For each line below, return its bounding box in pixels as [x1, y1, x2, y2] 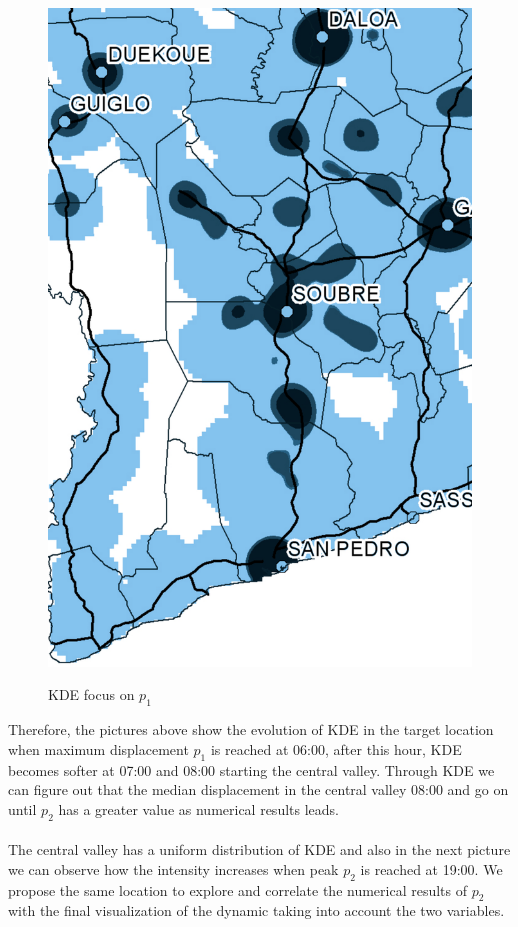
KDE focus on [48, 684, 135, 705]
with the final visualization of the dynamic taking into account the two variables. [8, 900, 505, 921]
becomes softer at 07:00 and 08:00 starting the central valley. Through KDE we [8, 759, 495, 780]
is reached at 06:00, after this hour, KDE [210, 738, 462, 759]
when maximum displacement [8, 738, 189, 759]
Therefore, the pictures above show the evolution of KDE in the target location [8, 719, 494, 740]
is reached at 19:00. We [360, 858, 503, 879]
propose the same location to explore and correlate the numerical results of [8, 879, 468, 900]
